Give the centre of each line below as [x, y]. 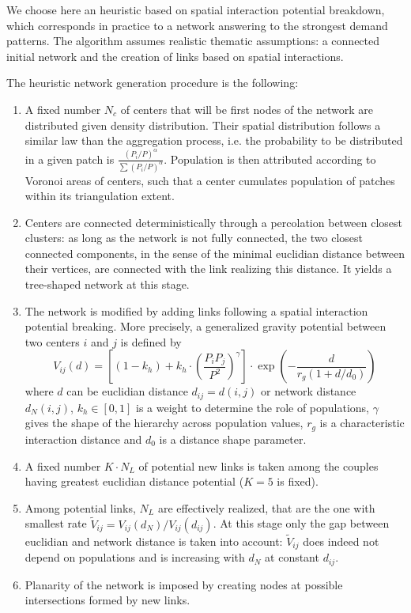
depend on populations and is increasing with [135, 557]
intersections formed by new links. [107, 600]
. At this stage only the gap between [301, 523]
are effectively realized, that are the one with [266, 507]
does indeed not [341, 541]
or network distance [309, 391]
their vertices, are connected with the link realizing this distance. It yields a [208, 269]
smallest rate [56, 523]
